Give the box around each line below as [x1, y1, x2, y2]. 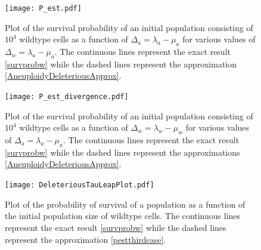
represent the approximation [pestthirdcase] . [5, 233, 166, 245]
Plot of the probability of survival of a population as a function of [5, 197, 246, 210]
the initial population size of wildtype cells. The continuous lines [5, 209, 241, 222]
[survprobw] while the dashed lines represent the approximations [5, 146, 240, 158]
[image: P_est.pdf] [5, 4, 82, 13]
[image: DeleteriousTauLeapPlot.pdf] [5, 181, 154, 190]
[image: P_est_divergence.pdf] [5, 92, 129, 101]
